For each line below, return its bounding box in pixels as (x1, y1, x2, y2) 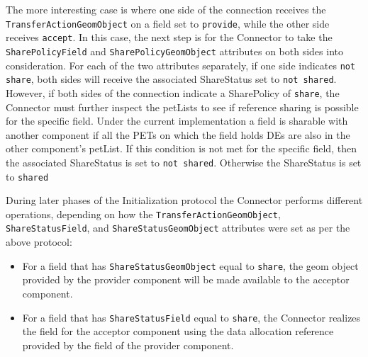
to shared (6, 169, 49, 183)
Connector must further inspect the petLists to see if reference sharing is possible (6, 99, 359, 114)
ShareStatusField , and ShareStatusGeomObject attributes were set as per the (6, 220, 350, 235)
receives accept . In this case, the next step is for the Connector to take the (6, 30, 333, 45)
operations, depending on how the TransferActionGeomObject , (6, 206, 281, 221)
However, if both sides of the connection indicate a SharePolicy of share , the (6, 85, 340, 100)
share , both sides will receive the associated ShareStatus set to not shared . (6, 72, 337, 86)
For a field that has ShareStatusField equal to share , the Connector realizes (22, 310, 361, 324)
